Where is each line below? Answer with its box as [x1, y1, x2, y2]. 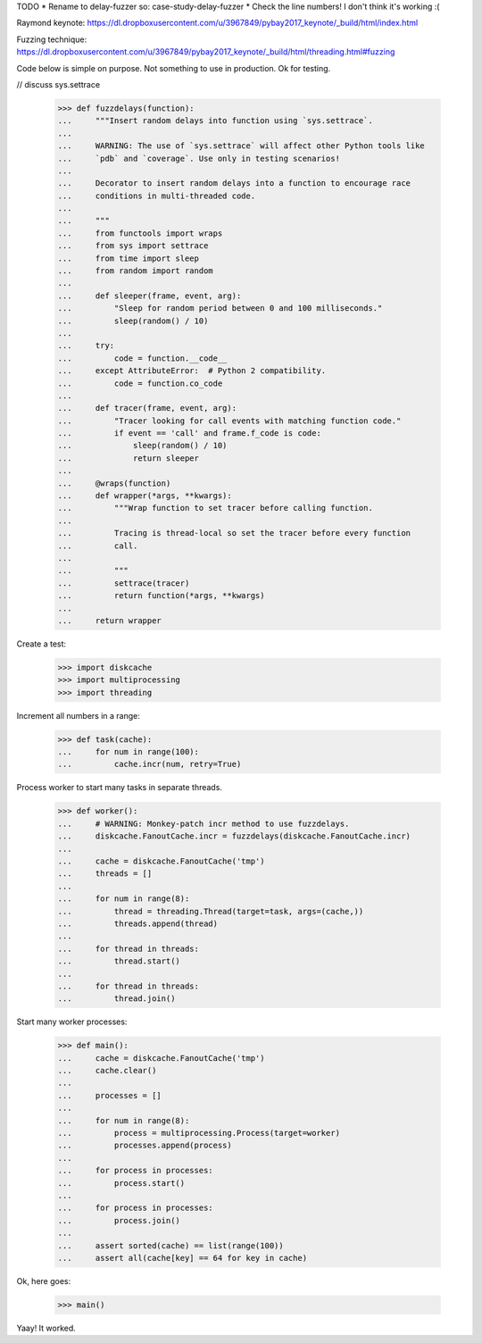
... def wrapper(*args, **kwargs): [57, 491, 232, 501]
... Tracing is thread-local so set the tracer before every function [57, 528, 411, 538]
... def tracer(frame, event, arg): [57, 403, 237, 413]
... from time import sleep [57, 253, 200, 263]
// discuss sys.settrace [16, 79, 101, 89]
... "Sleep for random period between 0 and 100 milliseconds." [57, 304, 383, 313]
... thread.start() [57, 956, 180, 966]
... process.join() [57, 1215, 180, 1225]
